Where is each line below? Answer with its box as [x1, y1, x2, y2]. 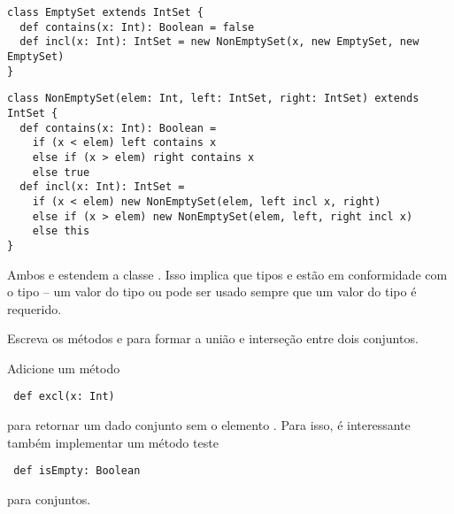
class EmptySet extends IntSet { [7, 6, 204, 19]
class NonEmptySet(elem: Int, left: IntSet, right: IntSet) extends [7, 92, 419, 105]
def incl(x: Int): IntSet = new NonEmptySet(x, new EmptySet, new [19, 35, 419, 49]
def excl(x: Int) [13, 390, 115, 403]
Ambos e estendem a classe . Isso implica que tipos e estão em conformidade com [7, 265, 448, 283]
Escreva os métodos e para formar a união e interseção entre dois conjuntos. [7, 329, 419, 348]
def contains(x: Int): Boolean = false [19, 20, 255, 34]
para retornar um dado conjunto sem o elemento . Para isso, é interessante [7, 416, 411, 434]
